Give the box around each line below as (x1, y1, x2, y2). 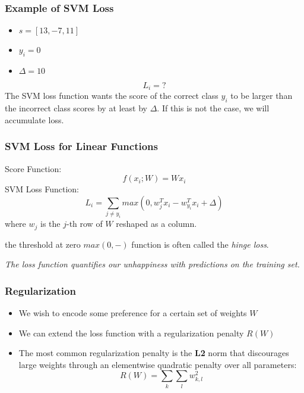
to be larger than (230, 89, 293, 102)
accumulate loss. (5, 113, 64, 126)
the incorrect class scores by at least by (5, 102, 148, 114)
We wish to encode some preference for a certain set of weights (18, 307, 247, 319)
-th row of (66, 217, 103, 230)
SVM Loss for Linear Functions (5, 139, 158, 154)
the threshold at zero (5, 238, 81, 250)
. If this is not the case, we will (157, 102, 270, 114)
